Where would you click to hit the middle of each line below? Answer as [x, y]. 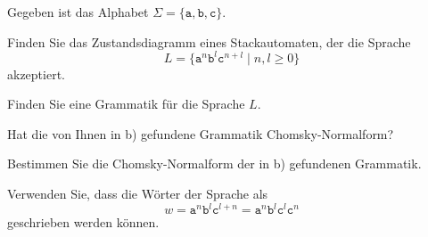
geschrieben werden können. [83, 222]
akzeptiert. [36, 74]
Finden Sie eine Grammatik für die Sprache [126, 104]
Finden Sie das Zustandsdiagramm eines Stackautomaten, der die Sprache [209, 41]
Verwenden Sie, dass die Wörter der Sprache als [138, 194]
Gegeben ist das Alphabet [78, 12]
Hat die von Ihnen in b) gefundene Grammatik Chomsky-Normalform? [201, 133]
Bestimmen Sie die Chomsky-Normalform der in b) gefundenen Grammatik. [214, 163]
